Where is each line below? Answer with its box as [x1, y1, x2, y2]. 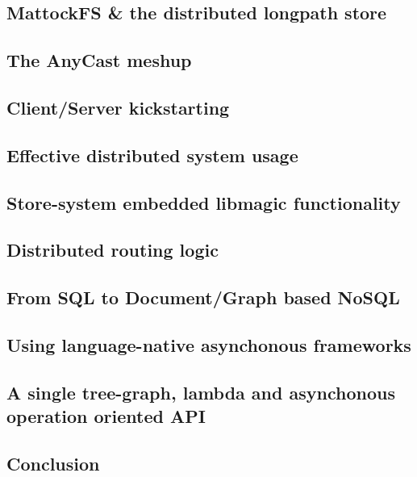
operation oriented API [6, 404, 206, 429]
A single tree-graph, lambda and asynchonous [6, 379, 395, 404]
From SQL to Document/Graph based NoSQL [6, 285, 400, 310]
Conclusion [6, 450, 100, 475]
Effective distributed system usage [6, 142, 298, 167]
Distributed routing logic [6, 237, 219, 262]
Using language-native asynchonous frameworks [6, 332, 411, 357]
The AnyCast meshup [6, 48, 192, 73]
